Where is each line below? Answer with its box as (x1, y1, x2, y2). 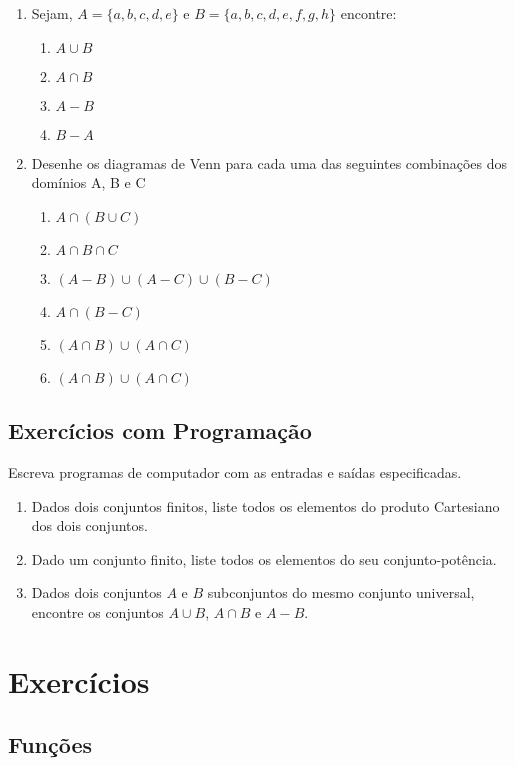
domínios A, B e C (31, 172, 146, 193)
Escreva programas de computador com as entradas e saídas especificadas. (8, 461, 462, 482)
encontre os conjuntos (31, 601, 164, 622)
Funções (8, 729, 93, 760)
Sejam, (31, 3, 73, 23)
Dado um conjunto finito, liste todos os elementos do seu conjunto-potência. (31, 548, 497, 569)
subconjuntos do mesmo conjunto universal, (207, 582, 475, 603)
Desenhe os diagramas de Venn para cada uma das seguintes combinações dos (31, 152, 508, 173)
